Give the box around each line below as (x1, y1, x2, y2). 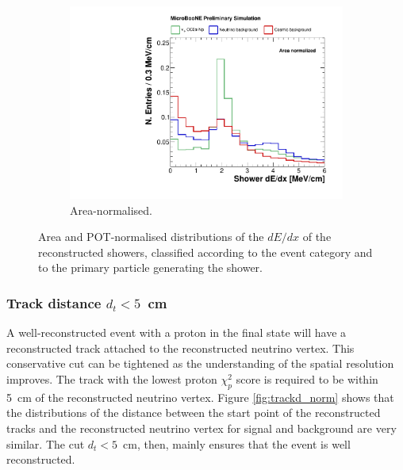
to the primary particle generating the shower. (38, 259, 263, 276)
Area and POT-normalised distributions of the (38, 228, 264, 245)
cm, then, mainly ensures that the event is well (123, 435, 351, 452)
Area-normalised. (70, 201, 152, 218)
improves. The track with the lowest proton (6, 371, 217, 388)
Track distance (6, 293, 102, 312)
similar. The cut (6, 435, 85, 452)
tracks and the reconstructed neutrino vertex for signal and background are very (6, 420, 397, 437)
